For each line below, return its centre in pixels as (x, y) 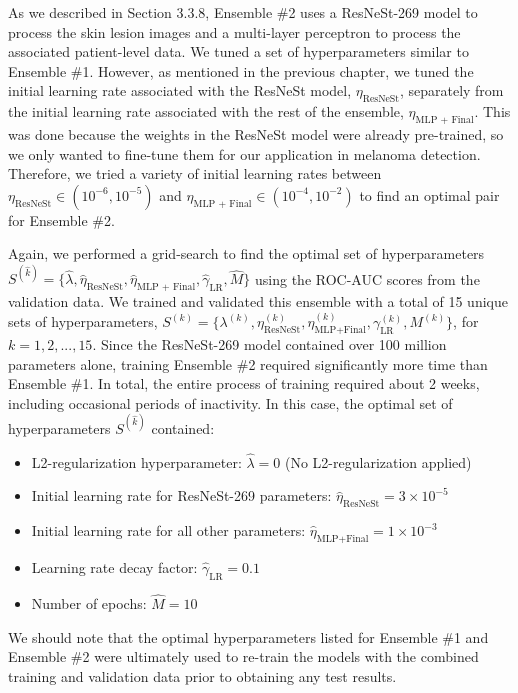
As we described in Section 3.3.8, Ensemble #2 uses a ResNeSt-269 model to (243, 12)
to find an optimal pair (429, 194)
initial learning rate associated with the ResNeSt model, (180, 90)
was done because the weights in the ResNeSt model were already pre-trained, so (256, 133)
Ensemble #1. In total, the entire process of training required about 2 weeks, (244, 383)
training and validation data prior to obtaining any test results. (202, 675)
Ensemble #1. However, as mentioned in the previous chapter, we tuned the (241, 70)
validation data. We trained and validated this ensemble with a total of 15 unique (258, 301)
